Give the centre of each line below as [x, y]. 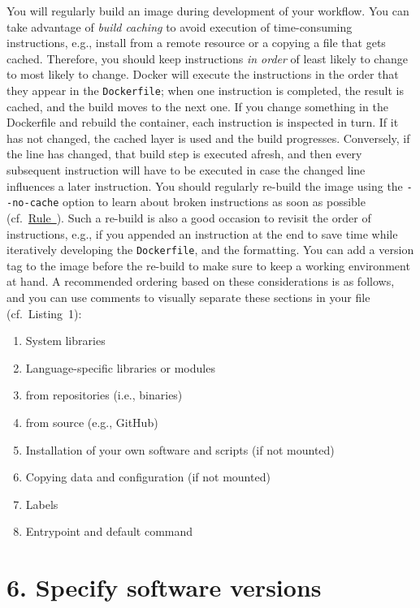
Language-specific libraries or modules [120, 367]
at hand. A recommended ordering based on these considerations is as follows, [201, 281]
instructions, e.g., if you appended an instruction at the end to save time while [202, 233]
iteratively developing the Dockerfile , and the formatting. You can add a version [210, 250]
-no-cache [33, 203]
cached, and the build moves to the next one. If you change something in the [197, 106]
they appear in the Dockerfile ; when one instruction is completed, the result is [205, 90]
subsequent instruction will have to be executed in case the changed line [186, 170]
